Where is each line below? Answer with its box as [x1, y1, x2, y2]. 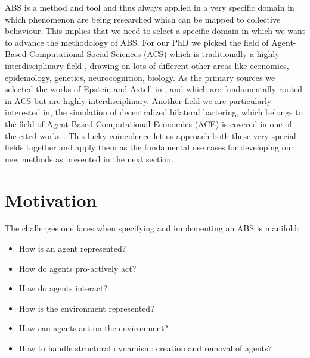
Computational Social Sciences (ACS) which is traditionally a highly [29, 48, 280, 60]
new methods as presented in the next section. [5, 152, 174, 165]
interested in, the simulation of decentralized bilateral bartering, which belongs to [5, 106, 303, 118]
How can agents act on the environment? [18, 322, 168, 334]
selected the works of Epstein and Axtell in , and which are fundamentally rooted [5, 83, 303, 95]
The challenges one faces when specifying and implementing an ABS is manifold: [5, 222, 299, 234]
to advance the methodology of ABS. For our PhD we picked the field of [5, 36, 269, 48]
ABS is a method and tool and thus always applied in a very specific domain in [5, 1, 294, 13]
